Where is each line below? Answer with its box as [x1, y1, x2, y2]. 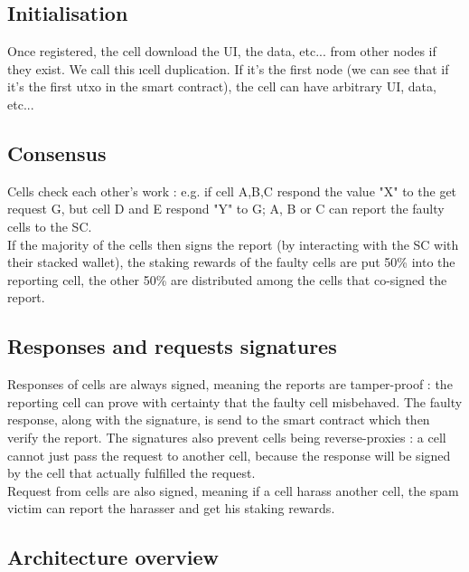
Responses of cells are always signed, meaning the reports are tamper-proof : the [7, 375, 453, 394]
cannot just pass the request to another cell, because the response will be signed [7, 445, 451, 464]
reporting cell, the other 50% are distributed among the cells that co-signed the [7, 270, 447, 289]
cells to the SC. [7, 216, 92, 235]
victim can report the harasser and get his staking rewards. [7, 499, 335, 518]
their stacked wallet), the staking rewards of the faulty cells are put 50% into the [7, 253, 455, 272]
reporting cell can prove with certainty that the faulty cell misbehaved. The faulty [7, 392, 463, 411]
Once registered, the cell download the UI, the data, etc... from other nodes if [7, 42, 436, 61]
